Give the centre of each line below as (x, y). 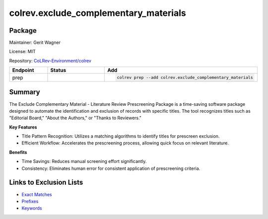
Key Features (23, 127)
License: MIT (22, 52)
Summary (25, 92)
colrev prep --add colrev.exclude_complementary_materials (185, 78)
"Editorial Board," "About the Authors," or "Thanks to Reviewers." (75, 118)
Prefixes (30, 201)
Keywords (32, 208)
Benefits (18, 152)
